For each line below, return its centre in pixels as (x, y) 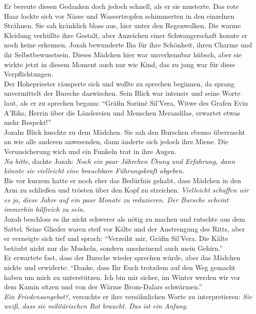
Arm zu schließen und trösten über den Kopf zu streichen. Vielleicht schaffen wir (127, 190)
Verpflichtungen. (29, 74)
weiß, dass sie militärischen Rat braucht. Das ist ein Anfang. (96, 306)
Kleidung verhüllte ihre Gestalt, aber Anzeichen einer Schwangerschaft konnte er (126, 35)
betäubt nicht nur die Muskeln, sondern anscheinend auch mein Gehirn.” (113, 248)
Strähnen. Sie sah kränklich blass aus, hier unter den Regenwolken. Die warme (123, 25)
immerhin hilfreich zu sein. (45, 209)
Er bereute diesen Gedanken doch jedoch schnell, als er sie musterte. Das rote (121, 6)
